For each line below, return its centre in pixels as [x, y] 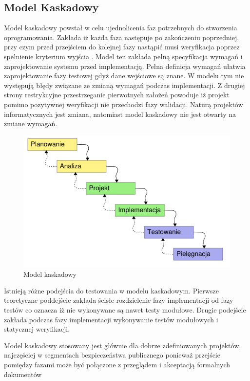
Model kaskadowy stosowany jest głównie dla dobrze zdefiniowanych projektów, [123, 345]
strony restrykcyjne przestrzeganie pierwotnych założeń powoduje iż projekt [117, 95]
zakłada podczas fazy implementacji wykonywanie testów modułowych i [111, 319]
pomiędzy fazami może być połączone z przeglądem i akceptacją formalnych [117, 365]
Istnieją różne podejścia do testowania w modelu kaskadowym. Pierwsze [111, 290]
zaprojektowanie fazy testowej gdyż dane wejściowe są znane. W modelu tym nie [124, 76]
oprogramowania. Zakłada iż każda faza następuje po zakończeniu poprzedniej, [122, 37]
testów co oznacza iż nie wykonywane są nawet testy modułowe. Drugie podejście [125, 310]
